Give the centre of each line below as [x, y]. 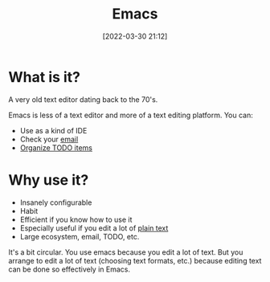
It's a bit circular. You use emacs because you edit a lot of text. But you [126, 252]
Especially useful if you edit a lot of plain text [94, 228]
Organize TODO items [56, 147]
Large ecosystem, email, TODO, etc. [80, 236]
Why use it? [49, 180]
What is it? [45, 77]
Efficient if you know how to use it [76, 219]
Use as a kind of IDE [53, 130]
